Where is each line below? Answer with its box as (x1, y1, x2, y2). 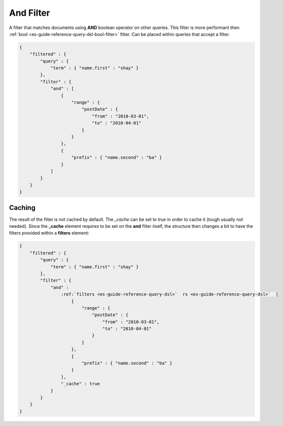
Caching (9, 203, 36, 212)
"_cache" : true (60, 381, 100, 387)
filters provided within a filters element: (9, 230, 89, 236)
